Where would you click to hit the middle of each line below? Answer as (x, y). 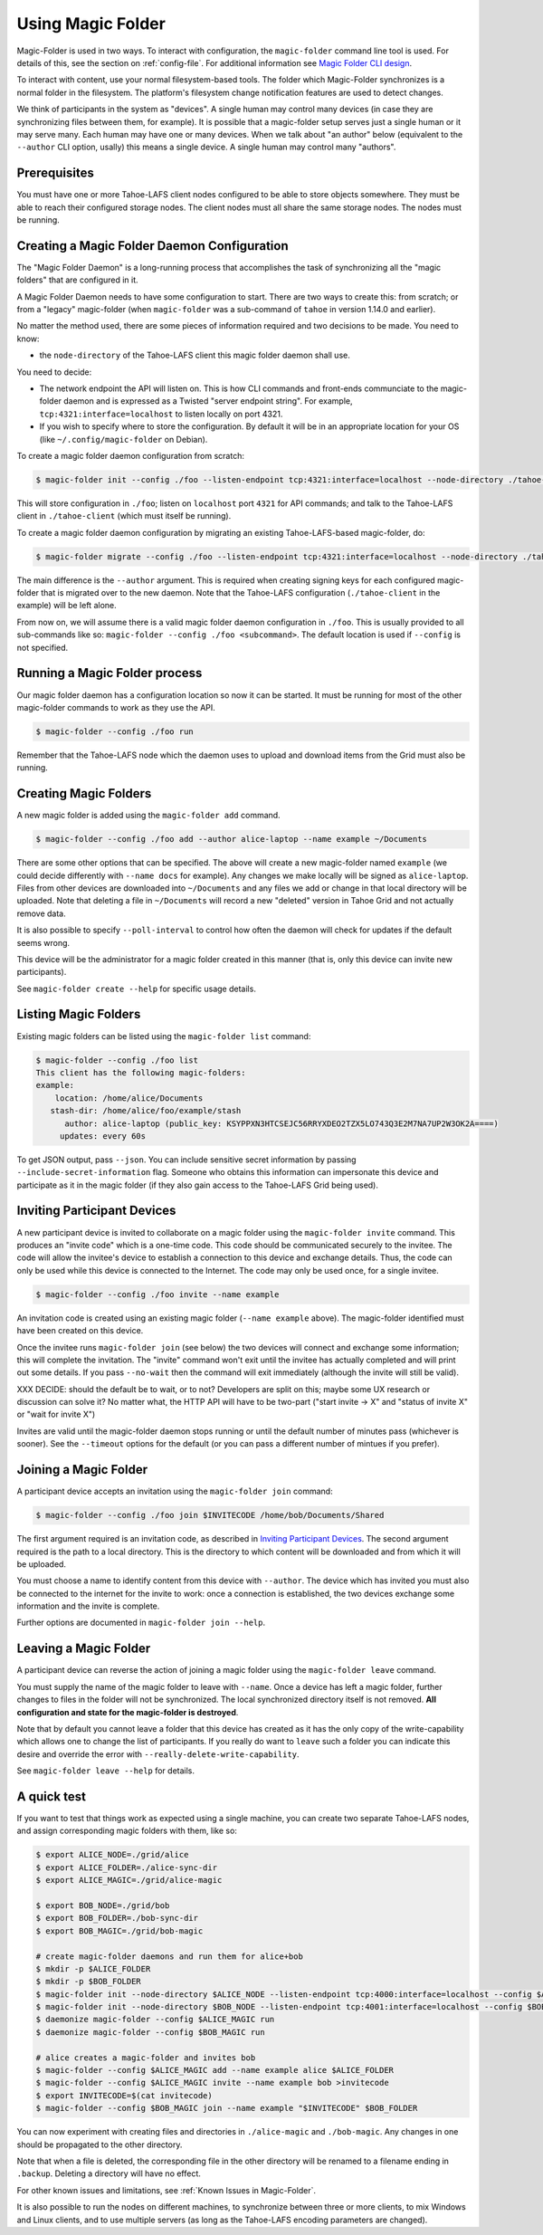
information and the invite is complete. (88, 1606)
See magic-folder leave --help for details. (105, 1771)
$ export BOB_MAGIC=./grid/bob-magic (119, 1931)
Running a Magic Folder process (110, 673)
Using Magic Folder (91, 24)
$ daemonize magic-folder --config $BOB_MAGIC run (151, 2032)
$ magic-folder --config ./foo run (114, 731)
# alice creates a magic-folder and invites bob (146, 2058)
